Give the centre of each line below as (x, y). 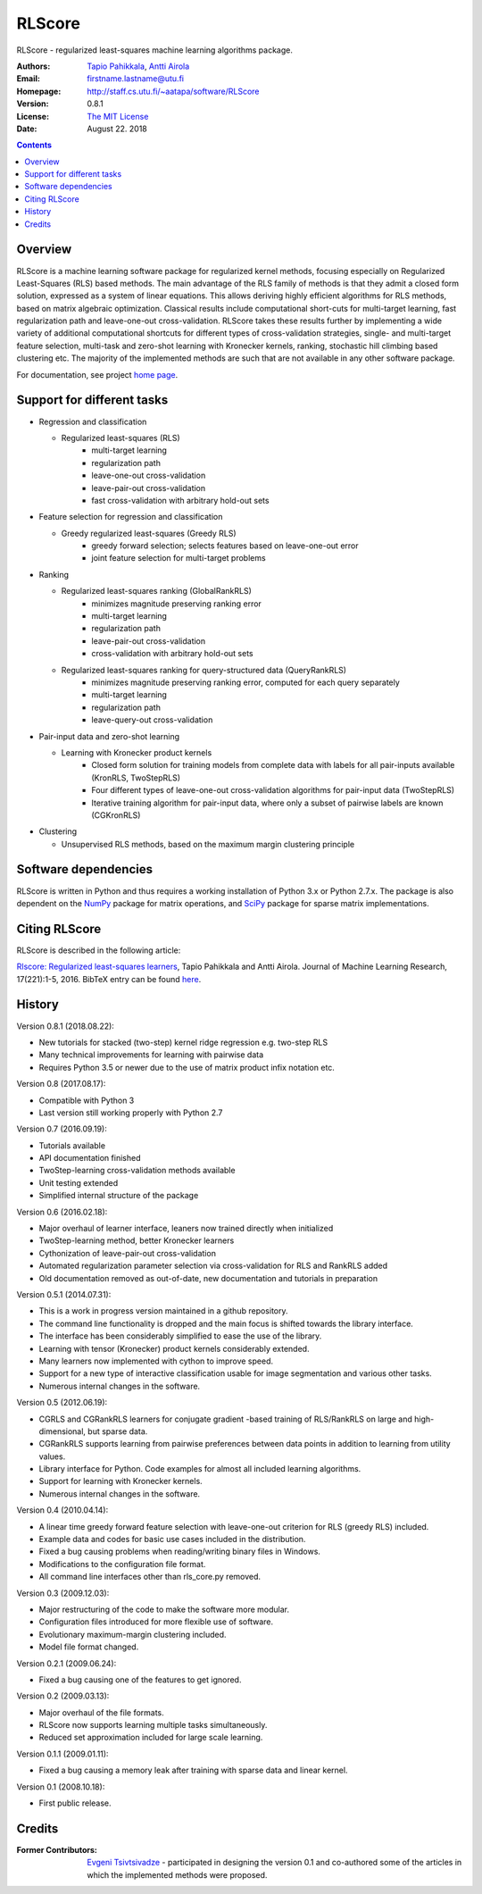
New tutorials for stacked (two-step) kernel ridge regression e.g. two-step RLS (183, 1042)
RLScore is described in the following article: (99, 950)
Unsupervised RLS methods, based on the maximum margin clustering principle (208, 844)
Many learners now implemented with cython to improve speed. (156, 1361)
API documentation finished (90, 1158)
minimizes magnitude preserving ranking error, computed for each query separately (246, 682)
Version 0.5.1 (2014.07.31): (64, 1294)
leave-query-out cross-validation (152, 720)
